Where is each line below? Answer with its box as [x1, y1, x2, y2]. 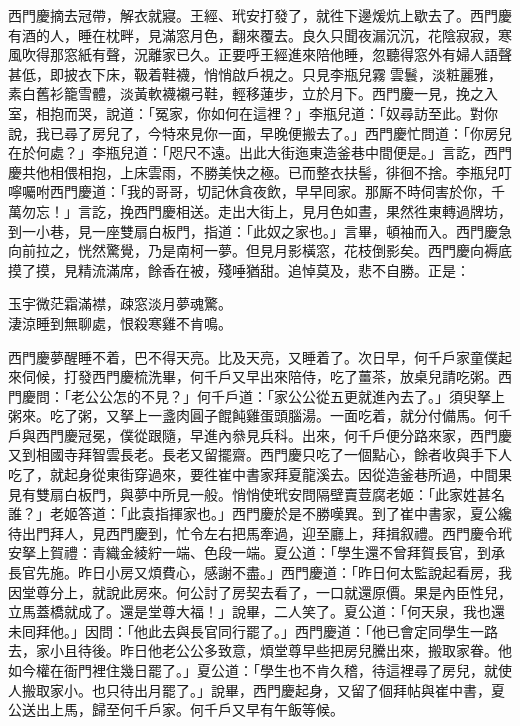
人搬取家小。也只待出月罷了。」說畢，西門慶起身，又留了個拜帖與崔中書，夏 [8, 679, 505, 700]
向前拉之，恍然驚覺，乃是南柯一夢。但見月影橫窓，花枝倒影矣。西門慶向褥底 [8, 240, 512, 261]
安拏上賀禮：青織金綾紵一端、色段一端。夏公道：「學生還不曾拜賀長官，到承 [8, 542, 505, 563]
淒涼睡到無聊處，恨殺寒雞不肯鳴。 [8, 312, 232, 333]
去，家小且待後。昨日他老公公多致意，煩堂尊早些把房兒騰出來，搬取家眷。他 [8, 640, 512, 661]
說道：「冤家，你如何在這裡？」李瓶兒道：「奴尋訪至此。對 [105, 102, 484, 123]
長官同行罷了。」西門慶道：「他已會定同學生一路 [189, 620, 498, 641]
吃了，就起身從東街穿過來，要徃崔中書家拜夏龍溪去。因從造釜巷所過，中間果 [8, 464, 512, 485]
